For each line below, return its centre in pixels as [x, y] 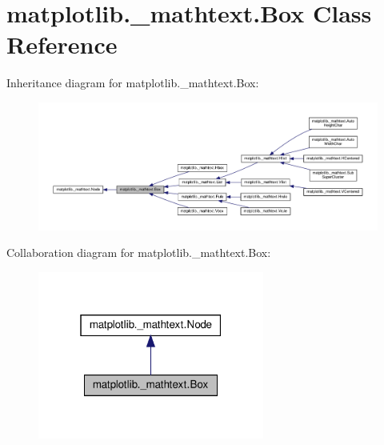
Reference [62, 44]
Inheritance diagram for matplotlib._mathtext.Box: [133, 83]
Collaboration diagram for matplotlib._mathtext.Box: [139, 253]
